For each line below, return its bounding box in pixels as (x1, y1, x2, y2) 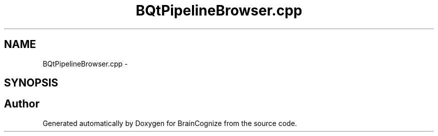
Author (4, 97, 39, 110)
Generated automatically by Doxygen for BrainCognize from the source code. (42, 118, 297, 127)
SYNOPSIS (4, 76, 58, 89)
